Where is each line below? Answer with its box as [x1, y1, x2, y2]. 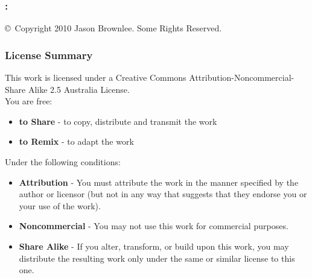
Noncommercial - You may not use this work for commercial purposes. [19, 220, 288, 232]
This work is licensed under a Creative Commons [5, 71, 186, 84]
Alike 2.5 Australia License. [28, 83, 130, 95]
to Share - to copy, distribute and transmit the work [19, 115, 217, 127]
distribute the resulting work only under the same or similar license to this [19, 251, 295, 264]
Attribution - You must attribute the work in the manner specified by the [19, 175, 299, 188]
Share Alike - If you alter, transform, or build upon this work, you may [19, 239, 289, 252]
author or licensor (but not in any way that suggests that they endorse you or [19, 188, 307, 200]
